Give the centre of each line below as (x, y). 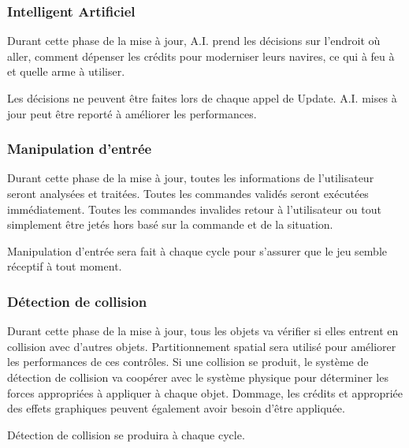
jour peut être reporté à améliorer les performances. (132, 113)
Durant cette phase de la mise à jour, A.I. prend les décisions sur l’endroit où (194, 41)
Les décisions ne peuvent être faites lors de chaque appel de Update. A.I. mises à (202, 98)
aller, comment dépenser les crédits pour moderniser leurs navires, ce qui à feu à (201, 56)
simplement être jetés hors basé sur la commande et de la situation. (170, 224)
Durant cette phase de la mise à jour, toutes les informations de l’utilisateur (191, 178)
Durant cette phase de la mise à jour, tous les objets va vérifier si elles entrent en (203, 331)
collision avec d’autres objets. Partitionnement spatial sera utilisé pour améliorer (202, 346)
